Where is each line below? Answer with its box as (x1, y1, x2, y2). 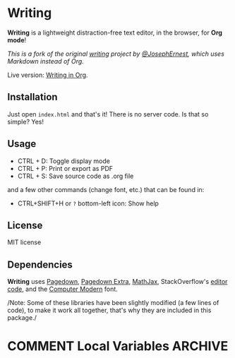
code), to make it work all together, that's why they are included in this (7, 306, 212, 315)
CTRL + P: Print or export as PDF (17, 164, 114, 172)
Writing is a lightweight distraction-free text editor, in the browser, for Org (7, 28, 222, 37)
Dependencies (7, 258, 73, 270)
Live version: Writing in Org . (7, 71, 88, 79)
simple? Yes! (7, 117, 44, 126)
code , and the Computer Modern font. (7, 285, 118, 294)
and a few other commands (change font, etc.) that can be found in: (7, 185, 205, 193)
